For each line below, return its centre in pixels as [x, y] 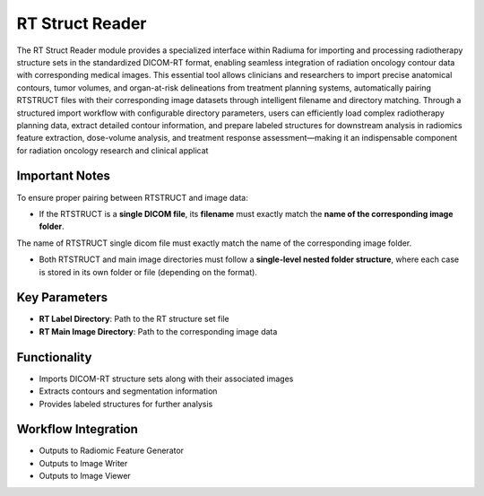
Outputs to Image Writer [83, 463]
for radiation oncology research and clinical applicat [112, 150]
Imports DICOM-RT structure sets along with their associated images [166, 379]
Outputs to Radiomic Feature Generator [111, 451]
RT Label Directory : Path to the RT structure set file [134, 319]
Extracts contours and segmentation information [128, 391]
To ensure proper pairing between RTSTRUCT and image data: [132, 197]
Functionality [54, 357]
